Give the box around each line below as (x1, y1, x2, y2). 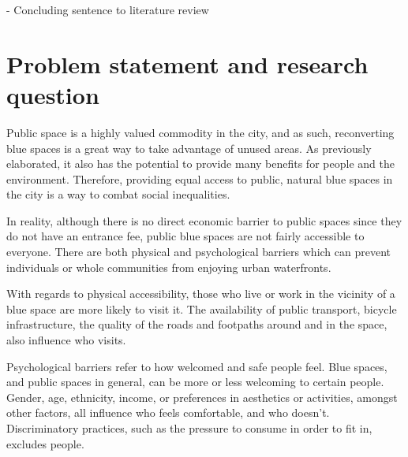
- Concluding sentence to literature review (6, 2, 209, 17)
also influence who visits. (6, 332, 126, 348)
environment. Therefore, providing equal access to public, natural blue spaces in (6, 170, 393, 187)
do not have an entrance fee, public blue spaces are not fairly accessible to (6, 228, 365, 244)
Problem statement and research (6, 47, 369, 80)
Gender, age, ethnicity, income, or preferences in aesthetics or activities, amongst (6, 388, 398, 405)
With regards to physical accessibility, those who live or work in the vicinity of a (6, 285, 395, 302)
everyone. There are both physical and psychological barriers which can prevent (6, 243, 391, 260)
